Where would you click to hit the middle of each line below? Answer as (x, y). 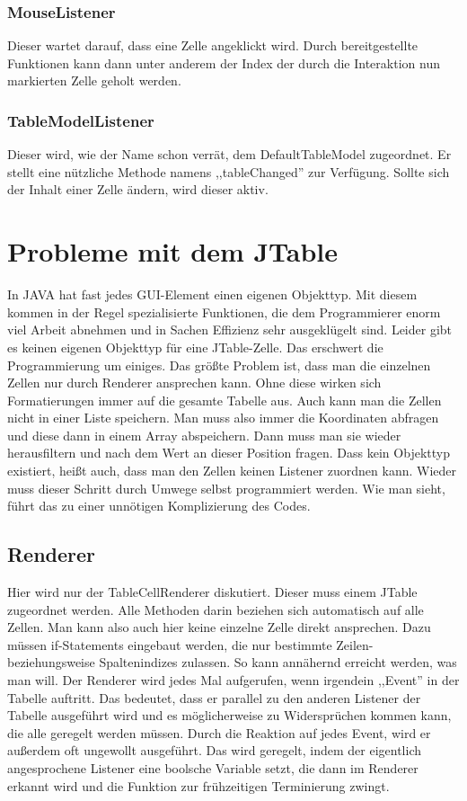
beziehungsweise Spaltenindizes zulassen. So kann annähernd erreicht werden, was (232, 662)
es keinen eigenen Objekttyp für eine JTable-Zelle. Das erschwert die (195, 347)
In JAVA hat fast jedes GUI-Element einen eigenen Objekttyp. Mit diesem (212, 294)
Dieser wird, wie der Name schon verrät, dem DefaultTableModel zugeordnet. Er (229, 154)
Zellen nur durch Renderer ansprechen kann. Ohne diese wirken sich (194, 383)
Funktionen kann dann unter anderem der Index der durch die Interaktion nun (224, 62)
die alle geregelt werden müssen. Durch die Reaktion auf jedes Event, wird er (219, 732)
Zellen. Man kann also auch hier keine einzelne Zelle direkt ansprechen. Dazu (219, 627)
